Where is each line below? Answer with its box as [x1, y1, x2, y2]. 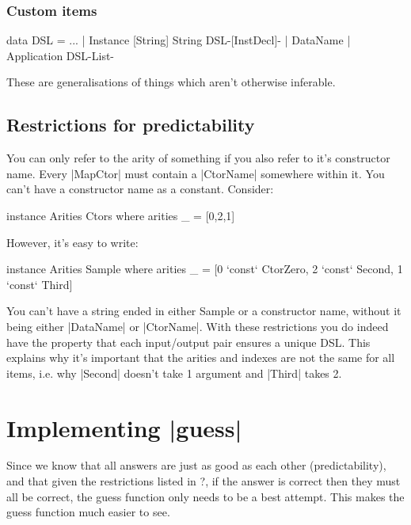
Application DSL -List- [6, 47, 115, 63]
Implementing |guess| [6, 411, 242, 443]
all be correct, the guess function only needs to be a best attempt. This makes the [6, 488, 405, 504]
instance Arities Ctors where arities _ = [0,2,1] [6, 207, 235, 223]
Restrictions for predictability [6, 112, 255, 137]
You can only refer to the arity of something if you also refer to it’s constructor [6, 150, 390, 166]
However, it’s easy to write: [6, 234, 139, 250]
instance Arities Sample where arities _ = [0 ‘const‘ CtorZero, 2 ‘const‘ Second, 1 [6, 261, 403, 277]
